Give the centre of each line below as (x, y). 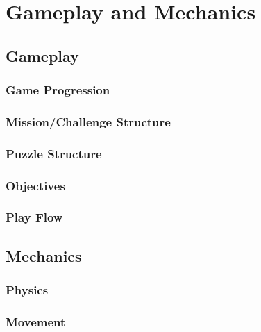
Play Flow (34, 217)
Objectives (35, 185)
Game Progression (58, 90)
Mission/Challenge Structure (88, 121)
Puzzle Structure (54, 153)
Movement (36, 321)
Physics (27, 290)
